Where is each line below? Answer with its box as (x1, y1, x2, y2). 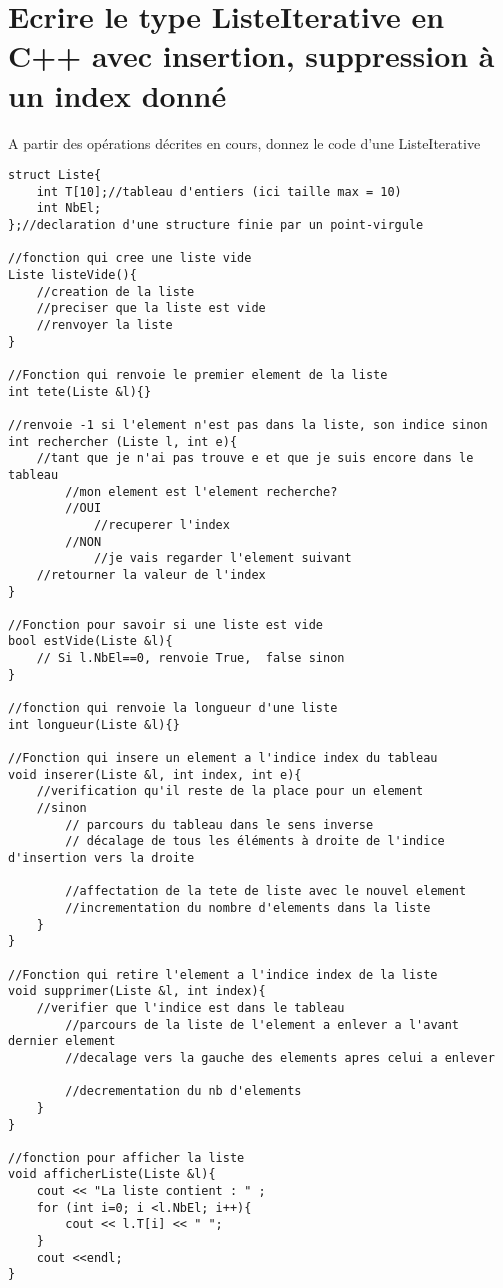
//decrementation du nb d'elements (65, 1084, 302, 1099)
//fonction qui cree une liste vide (8, 251, 252, 266)
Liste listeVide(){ (8, 268, 137, 283)
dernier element (8, 1034, 116, 1049)
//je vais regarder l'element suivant (93, 551, 352, 566)
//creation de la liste (36, 284, 195, 299)
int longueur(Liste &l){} (8, 717, 180, 732)
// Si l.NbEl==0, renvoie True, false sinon (36, 651, 345, 666)
